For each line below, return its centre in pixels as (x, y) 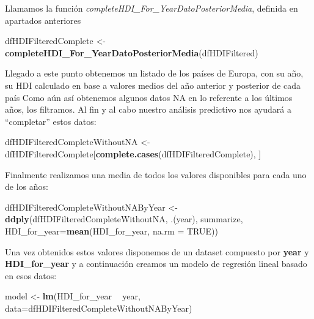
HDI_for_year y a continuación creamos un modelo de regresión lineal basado (156, 264)
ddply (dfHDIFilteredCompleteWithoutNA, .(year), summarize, (124, 219)
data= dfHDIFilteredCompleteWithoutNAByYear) (99, 308)
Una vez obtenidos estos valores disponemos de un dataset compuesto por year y (157, 251)
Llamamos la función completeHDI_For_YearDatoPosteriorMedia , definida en (152, 8)
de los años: (27, 186)
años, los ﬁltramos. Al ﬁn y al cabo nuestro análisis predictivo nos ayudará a (148, 109)
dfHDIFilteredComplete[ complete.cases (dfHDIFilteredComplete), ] (133, 153)
